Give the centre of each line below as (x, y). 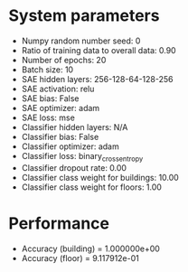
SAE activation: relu (58, 89)
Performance (59, 223)
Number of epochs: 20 (64, 60)
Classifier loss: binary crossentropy (82, 157)
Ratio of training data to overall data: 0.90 (99, 50)
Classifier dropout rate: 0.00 (74, 167)
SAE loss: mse (48, 117)
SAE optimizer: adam (61, 108)
